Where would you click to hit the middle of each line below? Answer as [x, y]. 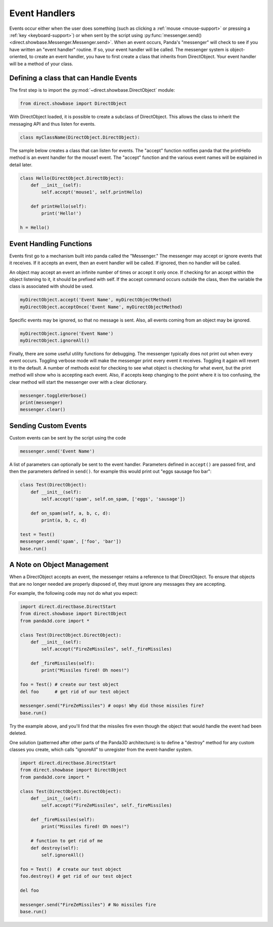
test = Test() [37, 534]
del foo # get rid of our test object [75, 692]
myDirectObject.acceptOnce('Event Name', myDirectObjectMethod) [101, 307]
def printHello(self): [59, 207]
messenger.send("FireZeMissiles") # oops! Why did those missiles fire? [112, 706]
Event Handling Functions [51, 244]
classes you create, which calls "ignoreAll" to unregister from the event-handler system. [101, 749]
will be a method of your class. [41, 64]
